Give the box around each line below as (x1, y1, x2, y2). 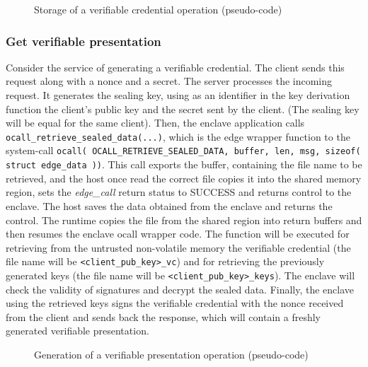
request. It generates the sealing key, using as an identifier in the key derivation (6, 88, 350, 102)
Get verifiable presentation (6, 32, 161, 49)
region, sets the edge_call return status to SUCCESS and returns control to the (6, 185, 352, 199)
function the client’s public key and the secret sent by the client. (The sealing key (6, 101, 360, 116)
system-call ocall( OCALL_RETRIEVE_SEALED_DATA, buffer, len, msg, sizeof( (6, 143, 361, 158)
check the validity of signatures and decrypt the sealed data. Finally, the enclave (6, 281, 355, 296)
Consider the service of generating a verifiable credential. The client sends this (6, 59, 345, 74)
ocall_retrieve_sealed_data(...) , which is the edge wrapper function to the (6, 129, 350, 144)
